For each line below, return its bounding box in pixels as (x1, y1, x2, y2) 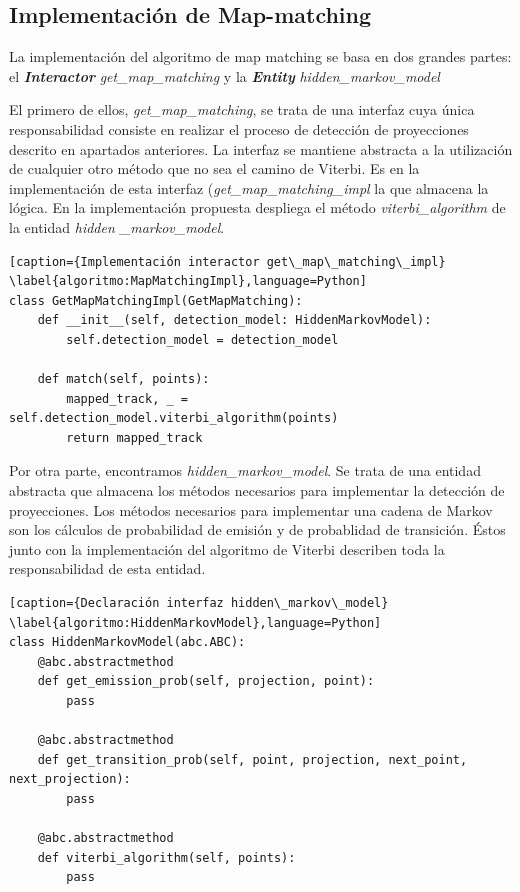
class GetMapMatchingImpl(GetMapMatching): (9, 293, 303, 308)
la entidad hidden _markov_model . (9, 216, 225, 237)
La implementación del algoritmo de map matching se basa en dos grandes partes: (9, 46, 512, 67)
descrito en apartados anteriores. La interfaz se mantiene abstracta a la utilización (9, 138, 513, 159)
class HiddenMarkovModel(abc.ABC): (9, 635, 246, 650)
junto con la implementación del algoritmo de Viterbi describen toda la (9, 538, 445, 559)
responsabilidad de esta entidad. (9, 558, 206, 579)
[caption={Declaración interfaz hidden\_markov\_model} (9, 596, 389, 611)
